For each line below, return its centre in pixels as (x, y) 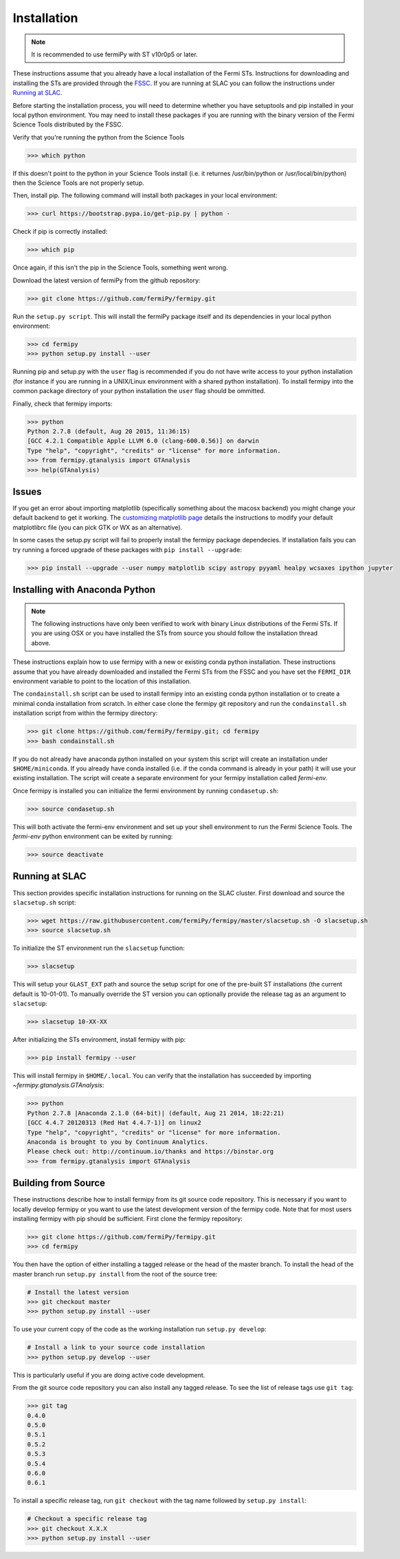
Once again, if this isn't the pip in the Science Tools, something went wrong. (120, 267)
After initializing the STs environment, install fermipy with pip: (99, 1039)
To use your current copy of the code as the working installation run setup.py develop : (140, 1329)
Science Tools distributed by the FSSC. (68, 124)
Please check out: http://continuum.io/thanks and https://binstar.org (151, 1152)
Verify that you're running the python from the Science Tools (99, 137)
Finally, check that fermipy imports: (63, 403)
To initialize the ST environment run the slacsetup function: (99, 948)
